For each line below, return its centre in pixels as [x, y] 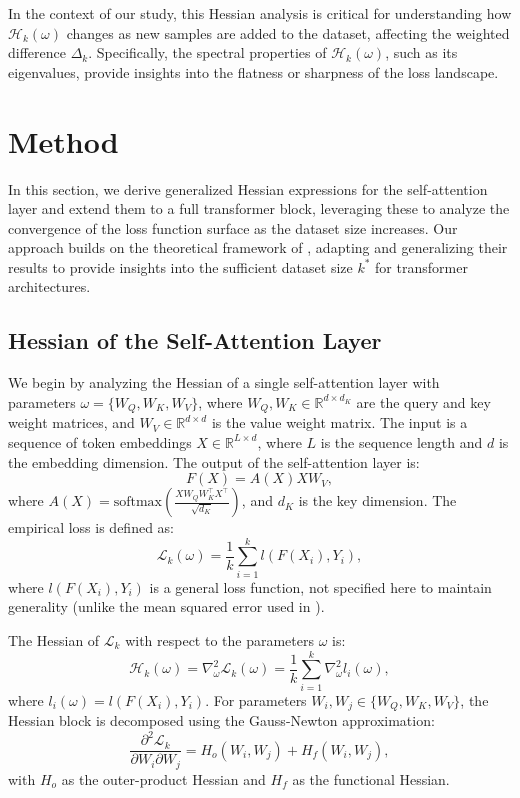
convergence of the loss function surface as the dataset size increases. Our [233, 227]
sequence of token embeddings [100, 441]
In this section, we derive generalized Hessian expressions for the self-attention [248, 188]
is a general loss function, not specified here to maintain [320, 586]
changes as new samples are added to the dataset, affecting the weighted [288, 32]
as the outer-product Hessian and [163, 778]
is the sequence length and [401, 441]
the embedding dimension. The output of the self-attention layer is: [214, 461]
